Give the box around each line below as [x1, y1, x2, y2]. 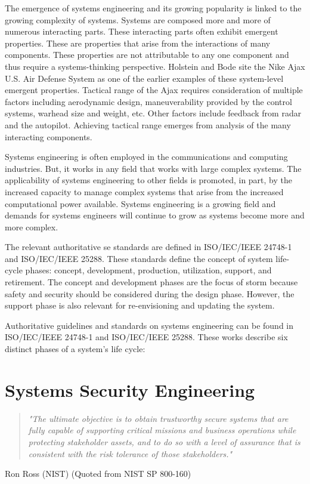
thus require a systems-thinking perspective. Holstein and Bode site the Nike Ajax [5, 60, 305, 72]
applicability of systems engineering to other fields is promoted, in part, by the [5, 174, 293, 186]
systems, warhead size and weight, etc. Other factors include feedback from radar [5, 107, 302, 119]
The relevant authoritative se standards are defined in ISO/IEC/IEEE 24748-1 [5, 241, 292, 253]
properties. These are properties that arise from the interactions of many [5, 36, 271, 49]
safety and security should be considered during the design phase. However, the [5, 287, 294, 300]
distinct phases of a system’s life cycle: [5, 343, 145, 355]
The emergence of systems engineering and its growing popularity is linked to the [5, 2, 302, 14]
